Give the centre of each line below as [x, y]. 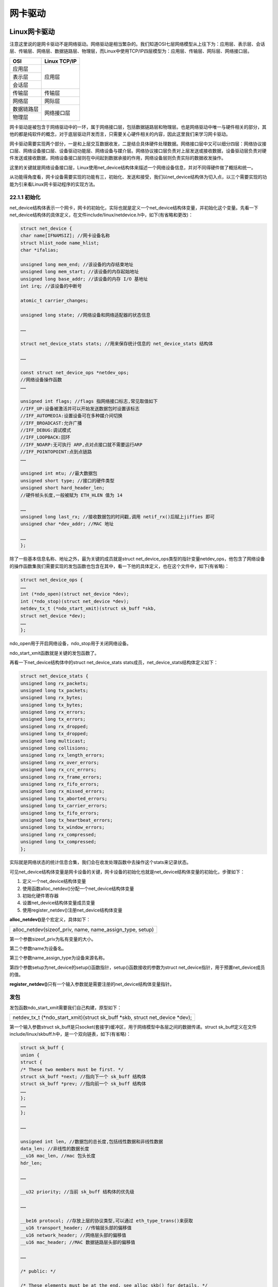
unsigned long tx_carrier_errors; [64, 806]
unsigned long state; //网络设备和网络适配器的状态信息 [85, 315]
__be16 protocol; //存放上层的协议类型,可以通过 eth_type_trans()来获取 [107, 1221]
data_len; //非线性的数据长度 [55, 1149]
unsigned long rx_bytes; [52, 698]
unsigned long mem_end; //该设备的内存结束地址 [77, 265]
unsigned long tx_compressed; [58, 842]
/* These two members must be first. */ [72, 1069]
